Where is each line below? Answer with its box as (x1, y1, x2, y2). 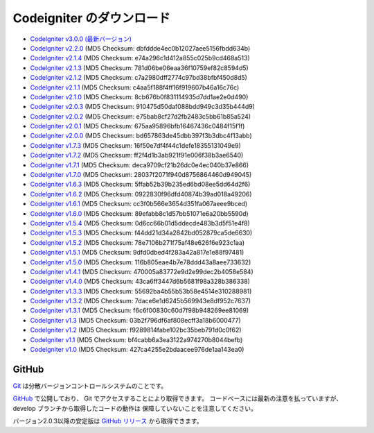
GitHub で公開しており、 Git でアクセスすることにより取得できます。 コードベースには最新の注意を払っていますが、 (12, 394, 343, 402)
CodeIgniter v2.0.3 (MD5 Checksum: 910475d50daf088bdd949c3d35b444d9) (30, 103, 256, 111)
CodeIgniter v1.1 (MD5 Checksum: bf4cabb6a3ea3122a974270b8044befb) (30, 335, 243, 343)
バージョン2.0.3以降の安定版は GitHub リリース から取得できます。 (12, 417, 204, 425)
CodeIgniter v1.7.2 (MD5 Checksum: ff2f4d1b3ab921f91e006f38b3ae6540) (30, 151, 244, 160)
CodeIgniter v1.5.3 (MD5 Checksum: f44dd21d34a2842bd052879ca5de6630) (30, 229, 253, 237)
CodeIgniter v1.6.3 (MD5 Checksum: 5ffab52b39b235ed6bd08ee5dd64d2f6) (30, 180, 251, 189)
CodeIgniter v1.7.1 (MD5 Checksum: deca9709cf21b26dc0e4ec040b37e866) (30, 160, 249, 169)
